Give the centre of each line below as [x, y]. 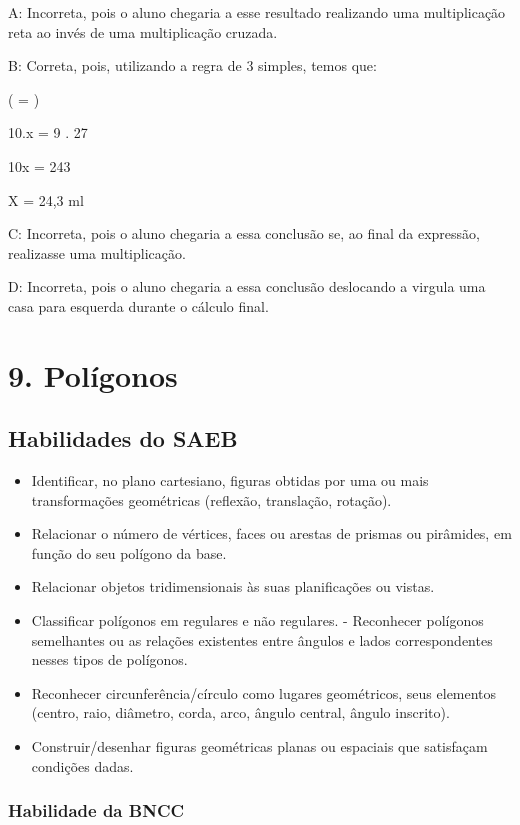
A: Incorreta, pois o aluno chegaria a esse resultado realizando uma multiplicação [257, 12]
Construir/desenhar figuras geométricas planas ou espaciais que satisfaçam [259, 746]
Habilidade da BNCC [96, 810]
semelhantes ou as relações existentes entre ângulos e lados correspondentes [262, 639]
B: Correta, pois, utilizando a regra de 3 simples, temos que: [192, 65]
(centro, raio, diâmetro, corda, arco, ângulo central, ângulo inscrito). [240, 712]
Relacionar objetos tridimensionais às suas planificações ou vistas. [233, 586]
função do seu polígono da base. [129, 552]
